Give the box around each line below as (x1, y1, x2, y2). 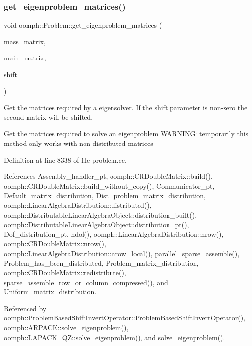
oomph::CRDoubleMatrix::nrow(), (4, 238, 106, 249)
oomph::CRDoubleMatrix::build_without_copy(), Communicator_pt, (4, 180, 215, 191)
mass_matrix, (4, 36, 46, 46)
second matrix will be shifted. (4, 112, 93, 122)
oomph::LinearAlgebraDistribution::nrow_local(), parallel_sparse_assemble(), (4, 248, 240, 258)
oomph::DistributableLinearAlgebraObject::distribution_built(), (4, 209, 197, 220)
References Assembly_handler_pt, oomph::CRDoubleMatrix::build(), (4, 171, 213, 181)
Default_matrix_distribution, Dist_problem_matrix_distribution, (4, 190, 206, 201)
